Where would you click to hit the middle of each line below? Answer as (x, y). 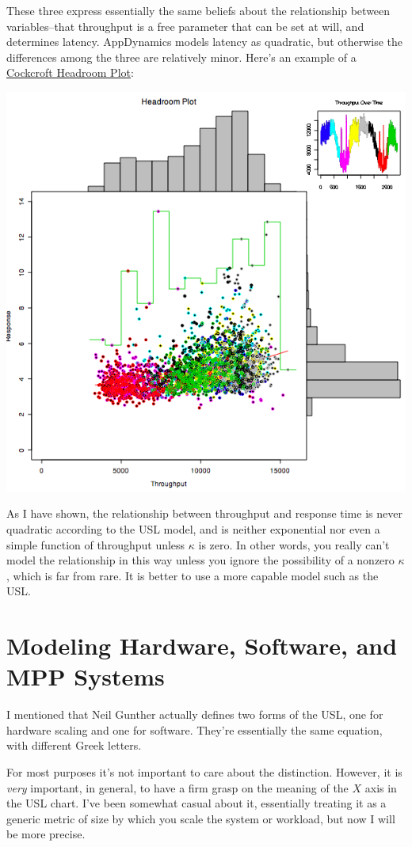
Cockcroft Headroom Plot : (70, 72)
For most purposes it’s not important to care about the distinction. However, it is (204, 772)
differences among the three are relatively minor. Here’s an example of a (181, 57)
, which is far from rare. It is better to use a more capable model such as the (193, 575)
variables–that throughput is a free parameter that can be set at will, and (185, 26)
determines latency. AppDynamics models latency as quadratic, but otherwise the (205, 42)
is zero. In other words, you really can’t (294, 544)
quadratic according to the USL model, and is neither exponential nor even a (193, 528)
